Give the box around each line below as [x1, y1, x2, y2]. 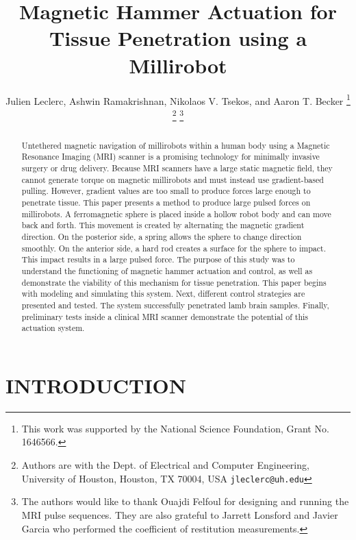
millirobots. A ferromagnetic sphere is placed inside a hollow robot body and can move [21, 208, 331, 219]
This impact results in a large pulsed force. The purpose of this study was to [21, 254, 295, 265]
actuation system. [21, 322, 85, 334]
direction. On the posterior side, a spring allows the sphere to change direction [21, 231, 302, 243]
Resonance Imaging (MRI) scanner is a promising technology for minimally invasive [21, 151, 320, 162]
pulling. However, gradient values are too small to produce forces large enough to [21, 185, 311, 197]
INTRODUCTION [5, 371, 187, 399]
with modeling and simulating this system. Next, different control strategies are [21, 288, 305, 299]
